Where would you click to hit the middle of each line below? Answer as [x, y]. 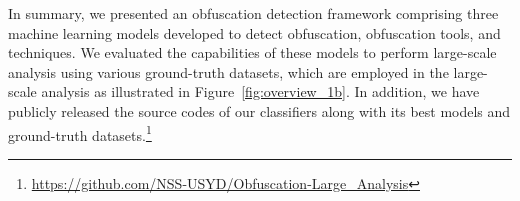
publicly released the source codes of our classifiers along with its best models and [259, 110]
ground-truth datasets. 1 [80, 133]
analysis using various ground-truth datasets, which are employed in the [228, 71]
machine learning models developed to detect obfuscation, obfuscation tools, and [254, 32]
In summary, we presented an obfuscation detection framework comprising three [253, 13]
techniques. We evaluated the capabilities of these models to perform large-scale [252, 52]
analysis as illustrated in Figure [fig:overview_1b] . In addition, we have [260, 91]
